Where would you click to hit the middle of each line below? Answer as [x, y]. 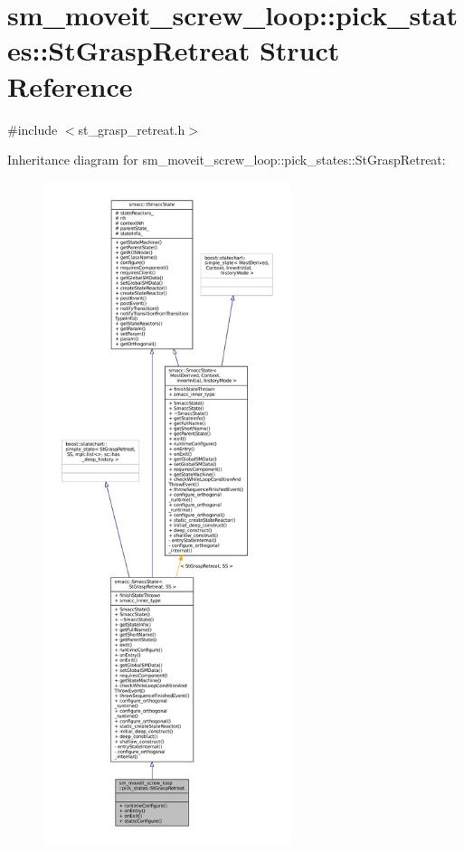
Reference [70, 85]
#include [33, 129]
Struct [299, 50]
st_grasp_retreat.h [132, 129]
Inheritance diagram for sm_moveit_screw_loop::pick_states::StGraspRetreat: [227, 160]
